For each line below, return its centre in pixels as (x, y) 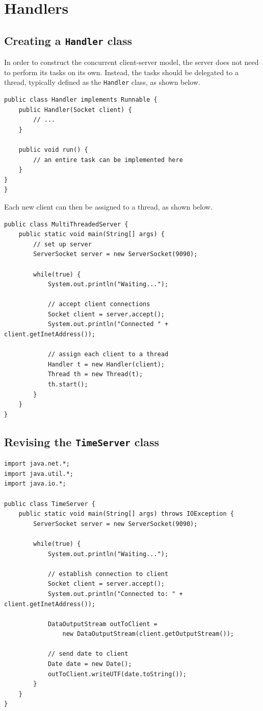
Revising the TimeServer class (82, 441)
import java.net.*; (37, 464)
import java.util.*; (39, 474)
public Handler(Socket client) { (75, 110)
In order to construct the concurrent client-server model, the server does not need (131, 62)
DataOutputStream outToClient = (102, 624)
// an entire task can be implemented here (108, 160)
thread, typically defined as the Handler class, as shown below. (102, 82)
